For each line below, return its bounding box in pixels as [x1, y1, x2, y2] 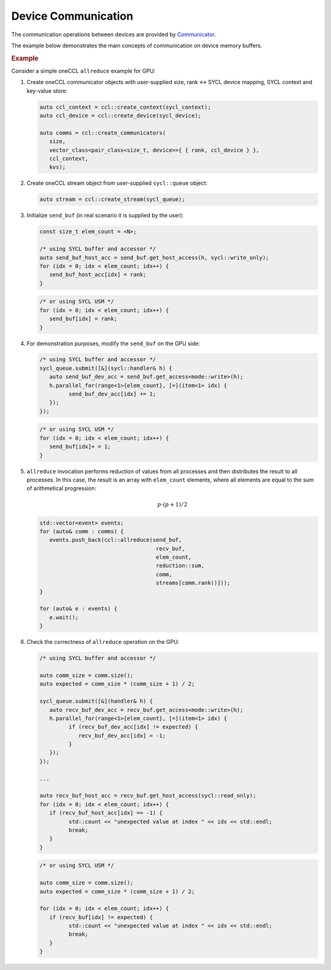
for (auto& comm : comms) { [39, 528, 124, 534]
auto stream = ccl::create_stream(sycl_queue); [39, 196, 185, 203]
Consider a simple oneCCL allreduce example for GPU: [11, 67, 156, 74]
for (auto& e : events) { [39, 605, 118, 612]
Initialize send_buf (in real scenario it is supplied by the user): [26, 212, 184, 219]
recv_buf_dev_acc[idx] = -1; [78, 732, 166, 739]
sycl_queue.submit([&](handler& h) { [39, 698, 153, 705]
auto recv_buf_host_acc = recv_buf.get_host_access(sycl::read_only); [39, 792, 257, 799]
